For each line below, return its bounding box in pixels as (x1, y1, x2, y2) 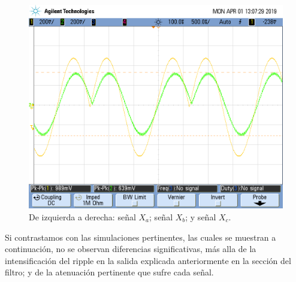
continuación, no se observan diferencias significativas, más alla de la (5, 242, 256, 255)
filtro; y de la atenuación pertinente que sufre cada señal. (5, 266, 214, 278)
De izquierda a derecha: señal (29, 210, 136, 223)
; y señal (185, 210, 216, 223)
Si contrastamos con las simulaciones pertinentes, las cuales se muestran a (5, 231, 276, 243)
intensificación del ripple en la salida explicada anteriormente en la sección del (5, 254, 291, 266)
